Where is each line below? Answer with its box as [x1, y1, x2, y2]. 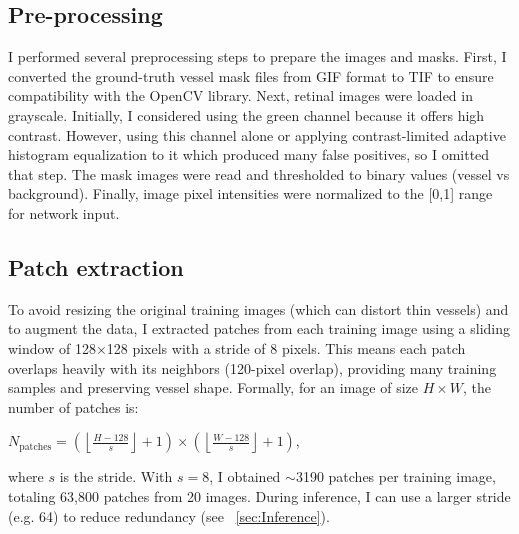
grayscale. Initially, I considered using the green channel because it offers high [8, 104, 485, 125]
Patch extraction [8, 251, 184, 282]
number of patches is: [8, 396, 139, 417]
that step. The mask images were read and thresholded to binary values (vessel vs [8, 163, 510, 184]
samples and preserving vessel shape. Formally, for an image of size [8, 377, 418, 398]
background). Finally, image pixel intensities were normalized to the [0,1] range [8, 183, 493, 204]
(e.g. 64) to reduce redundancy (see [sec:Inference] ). [8, 505, 330, 526]
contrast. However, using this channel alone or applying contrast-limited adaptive [8, 124, 506, 145]
